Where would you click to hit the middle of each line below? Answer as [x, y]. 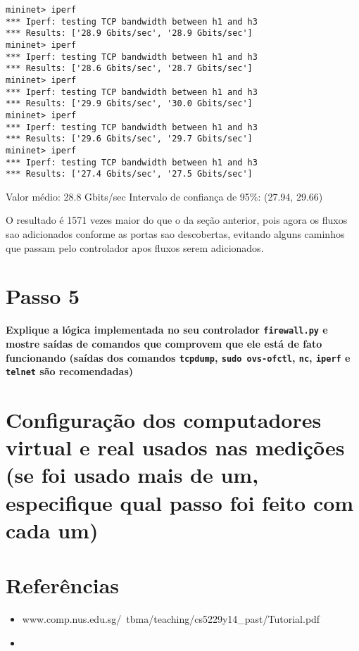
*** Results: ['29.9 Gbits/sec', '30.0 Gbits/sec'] [129, 104]
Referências [63, 585]
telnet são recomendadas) [70, 371]
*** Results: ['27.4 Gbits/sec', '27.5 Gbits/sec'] [129, 174]
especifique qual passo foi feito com [180, 502]
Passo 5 [43, 296]
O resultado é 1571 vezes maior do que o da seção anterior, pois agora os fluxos [177, 220]
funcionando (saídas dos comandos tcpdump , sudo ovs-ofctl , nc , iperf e [178, 357]
